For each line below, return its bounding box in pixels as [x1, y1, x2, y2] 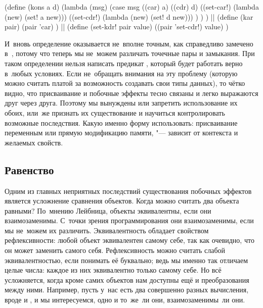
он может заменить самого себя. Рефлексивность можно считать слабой [5, 245, 226, 255]
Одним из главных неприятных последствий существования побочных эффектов [5, 185, 252, 196]
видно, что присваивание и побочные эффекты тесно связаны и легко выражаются [5, 87, 258, 98]
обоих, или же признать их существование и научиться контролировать [5, 107, 225, 118]
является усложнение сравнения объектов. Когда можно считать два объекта [5, 195, 239, 206]
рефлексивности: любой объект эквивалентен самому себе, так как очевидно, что [5, 235, 254, 245]
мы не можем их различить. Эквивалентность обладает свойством [5, 225, 209, 235]
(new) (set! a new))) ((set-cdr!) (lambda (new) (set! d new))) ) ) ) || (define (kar [5, 11, 253, 22]
